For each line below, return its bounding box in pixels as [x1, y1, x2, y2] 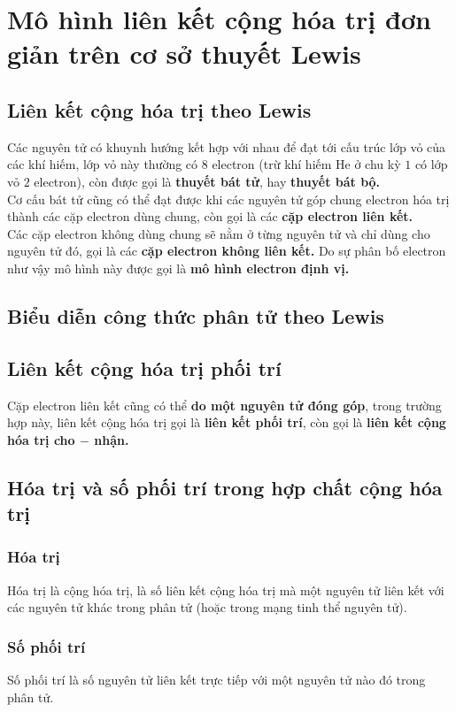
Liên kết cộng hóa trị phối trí [7, 354, 282, 381]
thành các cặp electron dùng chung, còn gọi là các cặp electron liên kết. [7, 207, 413, 226]
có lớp [414, 155, 448, 173]
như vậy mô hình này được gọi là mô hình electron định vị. [7, 258, 350, 277]
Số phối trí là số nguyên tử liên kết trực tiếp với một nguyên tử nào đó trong [7, 670, 426, 689]
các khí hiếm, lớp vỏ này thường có [7, 155, 198, 173]
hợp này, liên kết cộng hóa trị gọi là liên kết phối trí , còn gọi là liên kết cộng [7, 413, 446, 432]
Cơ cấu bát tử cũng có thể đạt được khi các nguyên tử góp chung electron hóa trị [7, 189, 450, 208]
